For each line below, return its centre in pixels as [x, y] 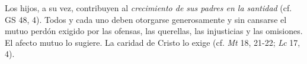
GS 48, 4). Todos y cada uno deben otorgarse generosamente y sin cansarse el [146, 19]
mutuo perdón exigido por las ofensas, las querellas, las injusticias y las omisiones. [154, 31]
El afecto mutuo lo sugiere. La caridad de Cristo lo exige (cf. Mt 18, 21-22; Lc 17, [153, 42]
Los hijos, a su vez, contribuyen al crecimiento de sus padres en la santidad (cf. [148, 8]
